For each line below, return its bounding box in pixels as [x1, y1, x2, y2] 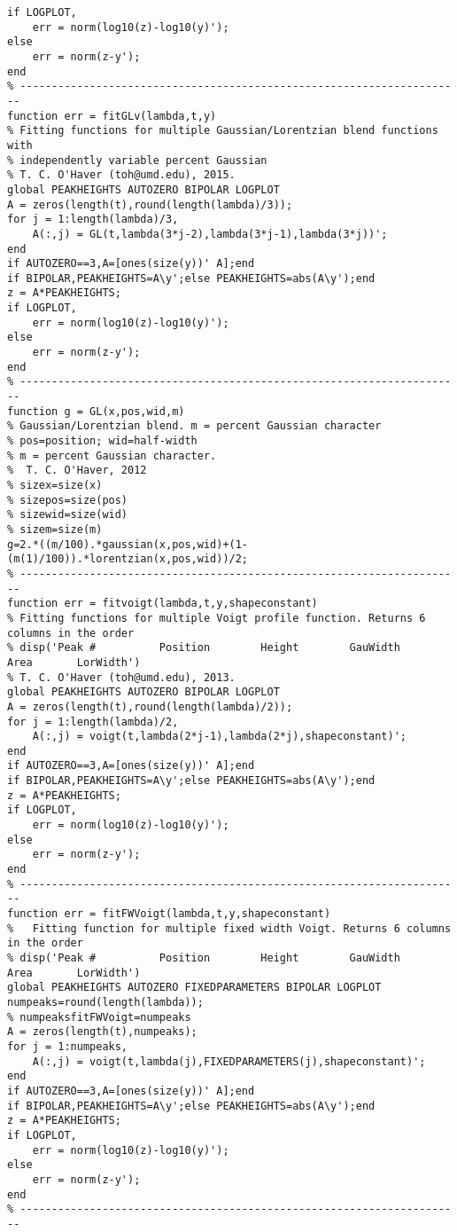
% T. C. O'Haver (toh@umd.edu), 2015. [7, 169, 236, 182]
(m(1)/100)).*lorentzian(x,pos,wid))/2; [7, 553, 249, 566]
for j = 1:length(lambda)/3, [7, 213, 179, 226]
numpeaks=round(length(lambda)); [7, 995, 204, 1008]
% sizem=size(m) [7, 522, 103, 536]
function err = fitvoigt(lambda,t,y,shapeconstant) [7, 597, 318, 610]
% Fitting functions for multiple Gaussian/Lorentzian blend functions [7, 124, 438, 137]
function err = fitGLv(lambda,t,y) [7, 109, 217, 122]
